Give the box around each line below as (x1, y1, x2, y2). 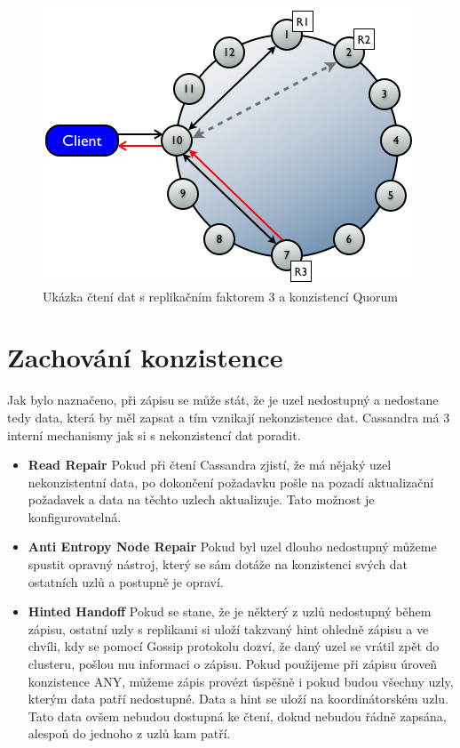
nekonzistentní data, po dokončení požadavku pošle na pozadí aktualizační (28, 472, 434, 491)
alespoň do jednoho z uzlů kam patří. (28, 724, 231, 743)
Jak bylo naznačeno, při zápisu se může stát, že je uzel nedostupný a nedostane (7, 390, 439, 409)
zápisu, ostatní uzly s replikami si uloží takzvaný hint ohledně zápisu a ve (28, 619, 429, 638)
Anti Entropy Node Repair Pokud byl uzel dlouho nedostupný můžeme (28, 537, 437, 556)
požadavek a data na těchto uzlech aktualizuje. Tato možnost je (28, 490, 375, 509)
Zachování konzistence (7, 339, 283, 375)
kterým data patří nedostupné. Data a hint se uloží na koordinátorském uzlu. (28, 689, 448, 708)
